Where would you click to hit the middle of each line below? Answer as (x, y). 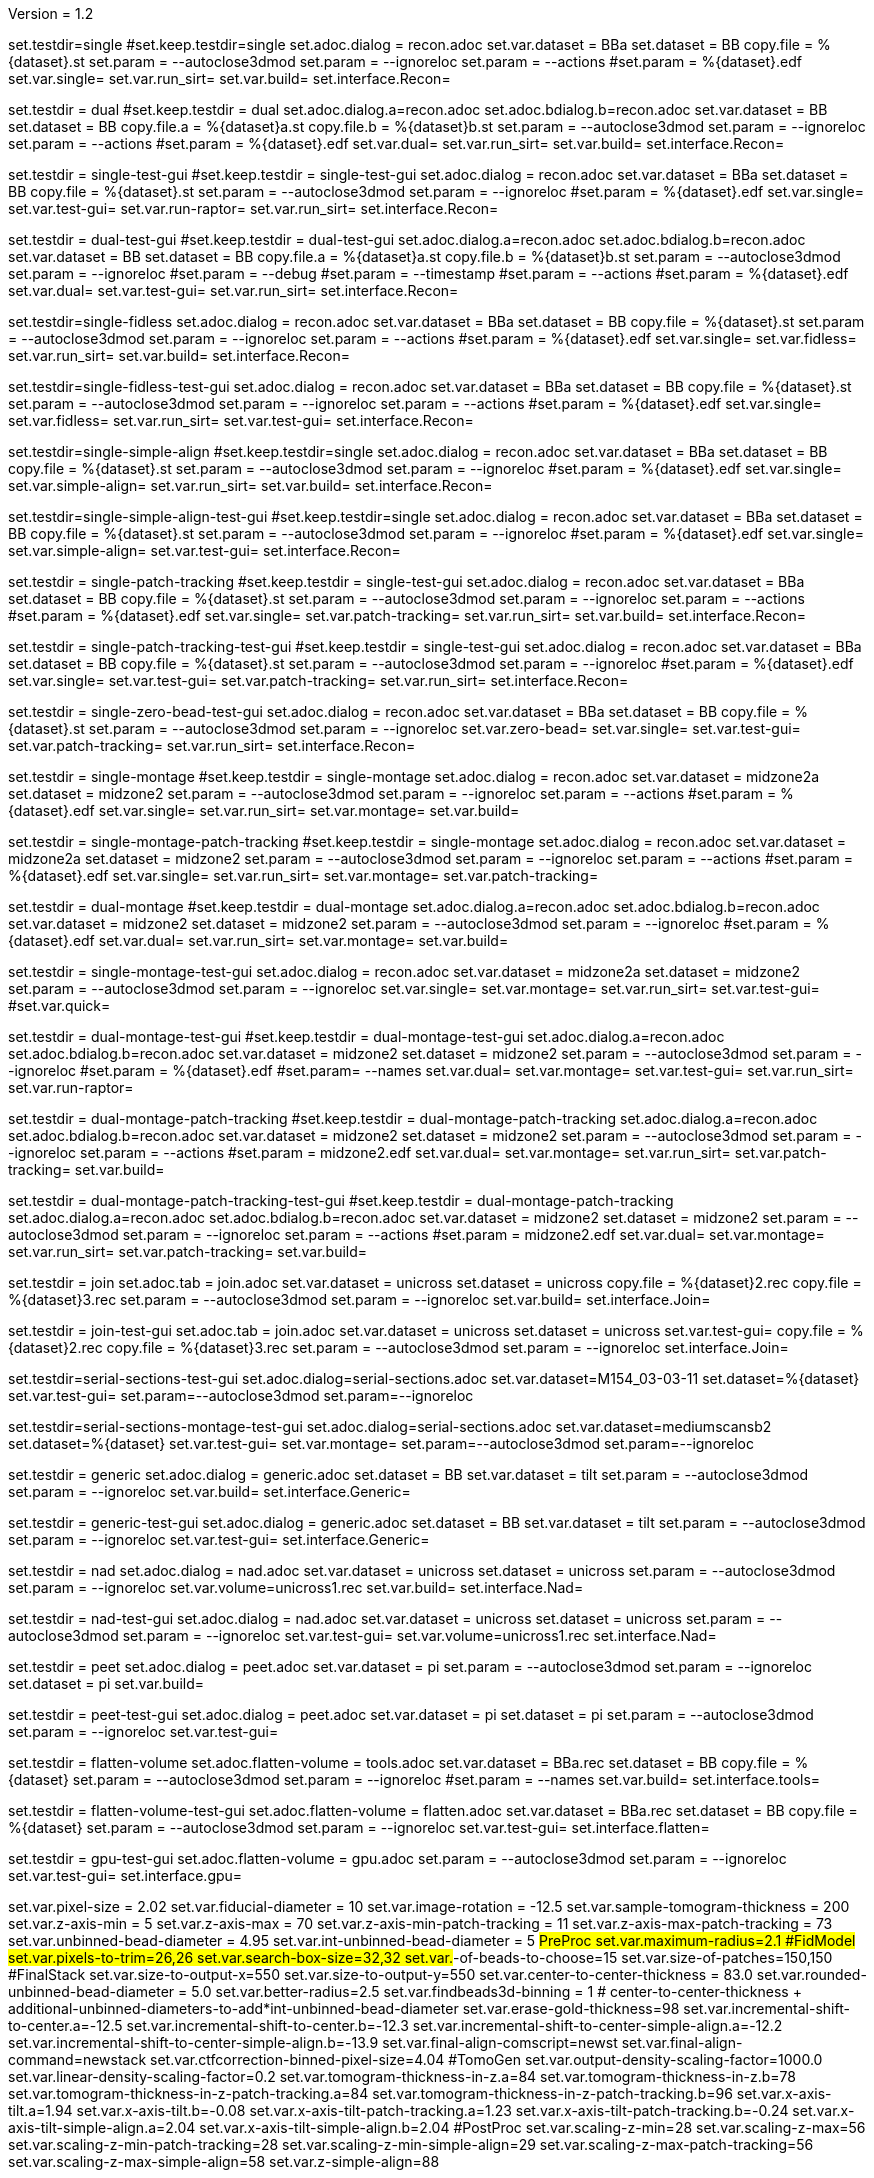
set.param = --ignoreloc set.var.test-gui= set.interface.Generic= (219, 1539)
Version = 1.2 (51, 13)
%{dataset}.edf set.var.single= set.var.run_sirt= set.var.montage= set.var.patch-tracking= (303, 875)
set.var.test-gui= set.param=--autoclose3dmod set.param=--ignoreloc (241, 1395)
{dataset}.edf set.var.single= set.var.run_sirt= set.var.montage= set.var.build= (264, 810)
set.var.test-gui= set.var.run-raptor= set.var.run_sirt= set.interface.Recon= (253, 208)
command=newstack (77, 2059)
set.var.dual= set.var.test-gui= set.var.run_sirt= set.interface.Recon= (233, 290)
